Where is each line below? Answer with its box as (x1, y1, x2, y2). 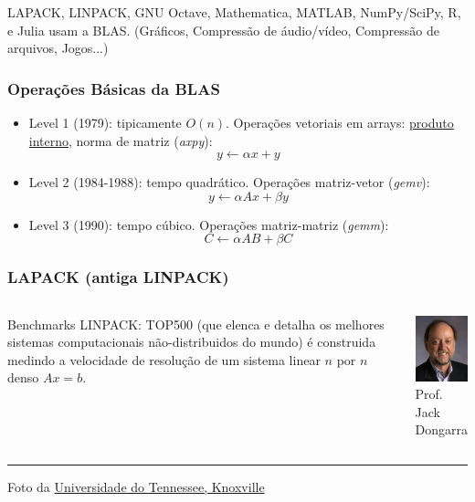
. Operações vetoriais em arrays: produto (226, 113, 454, 131)
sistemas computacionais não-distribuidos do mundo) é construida (7, 332, 376, 351)
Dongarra (415, 420, 469, 439)
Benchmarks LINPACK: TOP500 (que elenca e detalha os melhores (7, 314, 385, 333)
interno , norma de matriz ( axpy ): (28, 131, 213, 150)
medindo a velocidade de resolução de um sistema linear (7, 350, 321, 369)
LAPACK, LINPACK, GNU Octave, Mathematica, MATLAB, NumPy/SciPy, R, (7, 3, 461, 21)
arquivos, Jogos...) (7, 38, 109, 58)
